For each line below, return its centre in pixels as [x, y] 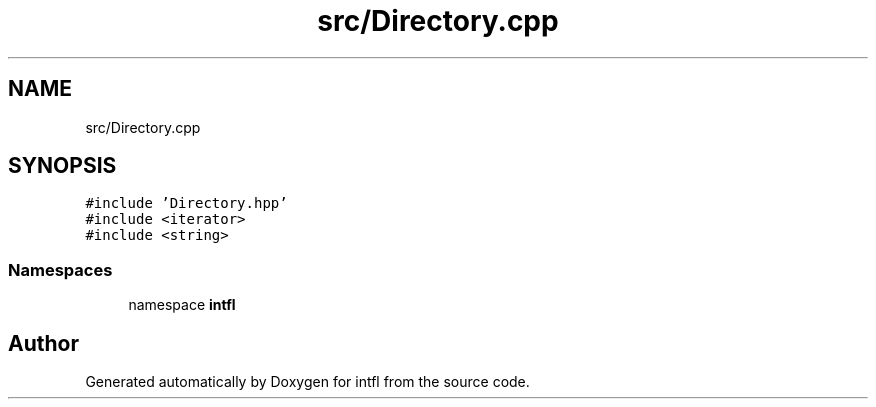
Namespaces [60, 269]
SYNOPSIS [62, 166]
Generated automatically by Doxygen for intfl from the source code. [307, 382]
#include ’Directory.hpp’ [186, 203]
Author [43, 343]
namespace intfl [182, 305]
